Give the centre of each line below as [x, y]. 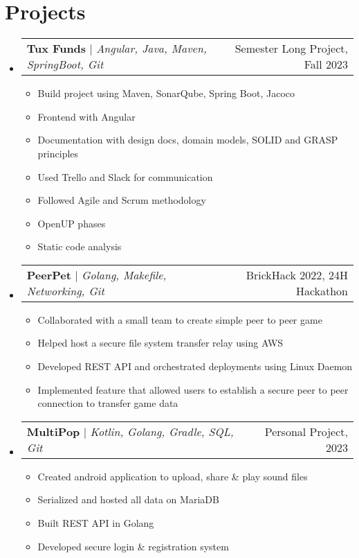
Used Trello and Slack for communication [125, 176]
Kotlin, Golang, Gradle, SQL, [162, 431]
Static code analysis [80, 246]
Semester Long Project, [291, 49]
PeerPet [49, 274]
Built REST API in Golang [96, 523]
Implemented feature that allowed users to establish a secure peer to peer [193, 389]
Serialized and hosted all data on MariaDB [128, 499]
